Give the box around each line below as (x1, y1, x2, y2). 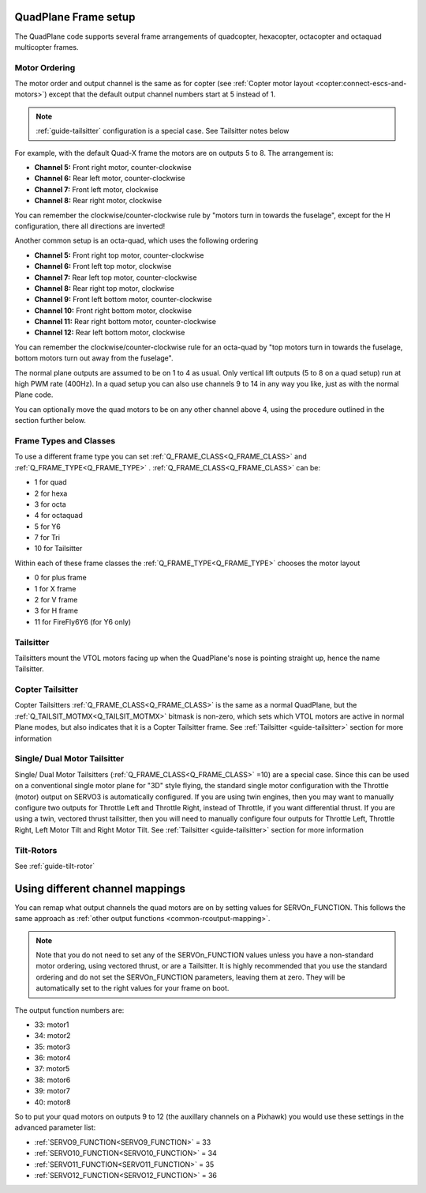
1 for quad (34, 478, 67, 487)
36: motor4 (34, 1053, 71, 1063)
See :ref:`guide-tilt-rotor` (14, 861, 95, 870)
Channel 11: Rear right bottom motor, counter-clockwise (34, 317, 217, 327)
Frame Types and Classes (14, 435, 116, 446)
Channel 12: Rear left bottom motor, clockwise (34, 328, 185, 338)
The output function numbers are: (14, 1005, 125, 1015)
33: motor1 (34, 1020, 69, 1029)
